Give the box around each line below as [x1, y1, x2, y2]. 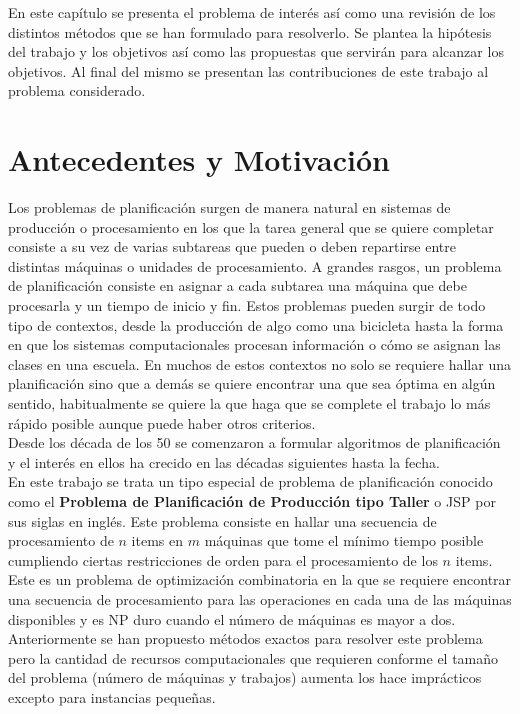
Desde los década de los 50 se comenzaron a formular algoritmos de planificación [8, 432, 501, 453]
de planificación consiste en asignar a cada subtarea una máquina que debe [8, 275, 467, 296]
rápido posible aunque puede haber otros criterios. [8, 412, 316, 433]
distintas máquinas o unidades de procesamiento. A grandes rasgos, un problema [8, 255, 502, 276]
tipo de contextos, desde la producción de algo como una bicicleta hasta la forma [8, 314, 504, 335]
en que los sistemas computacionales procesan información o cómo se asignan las [8, 334, 501, 355]
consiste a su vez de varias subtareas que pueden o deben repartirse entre [8, 236, 456, 257]
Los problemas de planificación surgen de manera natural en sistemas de [8, 197, 451, 218]
